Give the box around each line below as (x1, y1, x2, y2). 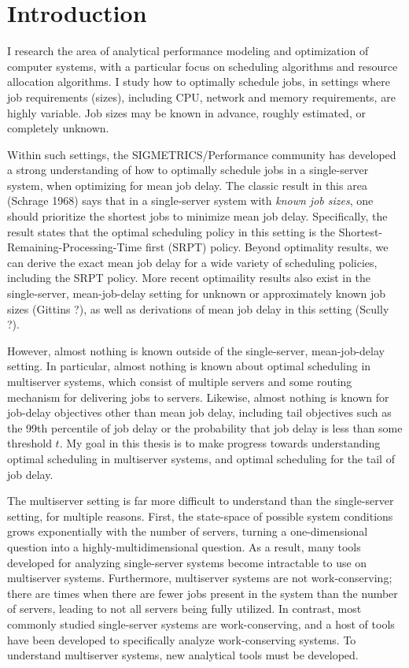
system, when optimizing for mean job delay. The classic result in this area (7, 176, 367, 193)
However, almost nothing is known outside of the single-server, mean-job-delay (7, 342, 385, 358)
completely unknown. (7, 120, 109, 136)
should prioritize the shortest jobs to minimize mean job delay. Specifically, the (7, 208, 388, 225)
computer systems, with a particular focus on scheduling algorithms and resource (7, 58, 398, 74)
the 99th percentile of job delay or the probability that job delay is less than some (7, 419, 403, 436)
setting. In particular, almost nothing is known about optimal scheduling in (7, 358, 371, 374)
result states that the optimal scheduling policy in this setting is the (7, 223, 336, 239)
